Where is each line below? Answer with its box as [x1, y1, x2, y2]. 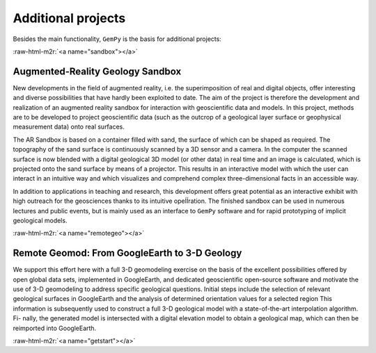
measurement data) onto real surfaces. [13, 122, 125, 131]
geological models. [13, 216, 68, 224]
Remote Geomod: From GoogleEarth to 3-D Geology [13, 247, 242, 259]
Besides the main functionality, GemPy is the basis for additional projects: [13, 35, 222, 43]
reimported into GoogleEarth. [13, 324, 97, 332]
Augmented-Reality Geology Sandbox [13, 65, 182, 77]
